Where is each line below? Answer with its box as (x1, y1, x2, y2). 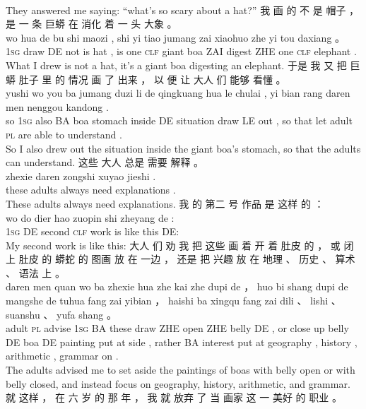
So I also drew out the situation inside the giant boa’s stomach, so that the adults (6, 141, 361, 155)
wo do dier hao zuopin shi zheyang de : (6, 210, 175, 225)
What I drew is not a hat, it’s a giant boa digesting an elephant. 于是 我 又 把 (6, 57, 347, 72)
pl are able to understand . (6, 126, 122, 141)
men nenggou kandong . (6, 99, 109, 114)
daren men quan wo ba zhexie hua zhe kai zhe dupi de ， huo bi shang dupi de (6, 279, 348, 294)
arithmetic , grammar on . (6, 348, 119, 363)
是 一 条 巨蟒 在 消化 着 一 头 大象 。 (6, 16, 177, 31)
